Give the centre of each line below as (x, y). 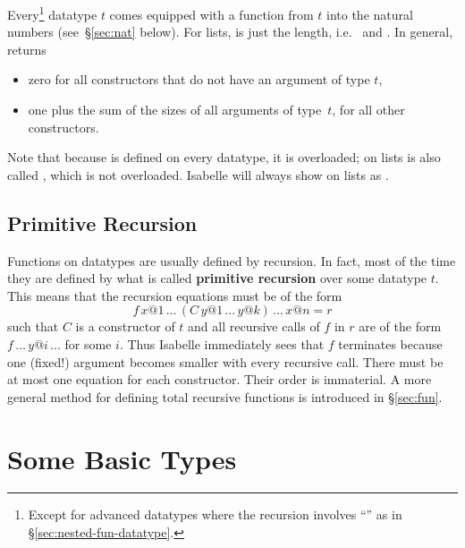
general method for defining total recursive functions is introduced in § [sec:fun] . (225, 396)
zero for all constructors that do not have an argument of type (199, 79)
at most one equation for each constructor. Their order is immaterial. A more (220, 379)
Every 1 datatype (52, 13)
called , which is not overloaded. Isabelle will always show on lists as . (198, 174)
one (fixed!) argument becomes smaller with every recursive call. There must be (225, 361)
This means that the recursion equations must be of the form (175, 295)
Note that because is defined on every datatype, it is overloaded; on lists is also (224, 157)
